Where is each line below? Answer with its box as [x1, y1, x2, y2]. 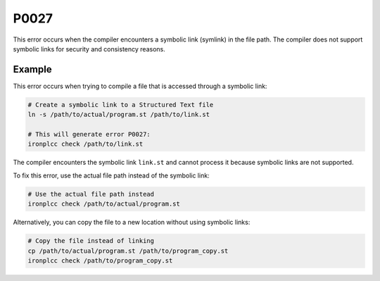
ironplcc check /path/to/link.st [27, 140, 144, 148]
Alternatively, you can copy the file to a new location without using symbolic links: [13, 218, 251, 227]
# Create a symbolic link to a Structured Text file [27, 101, 214, 108]
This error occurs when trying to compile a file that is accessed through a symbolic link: [13, 82, 267, 90]
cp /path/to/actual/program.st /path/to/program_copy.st [27, 246, 229, 255]
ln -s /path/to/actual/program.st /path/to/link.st [27, 111, 210, 119]
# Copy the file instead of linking [27, 237, 155, 245]
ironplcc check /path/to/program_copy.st [27, 256, 173, 264]
